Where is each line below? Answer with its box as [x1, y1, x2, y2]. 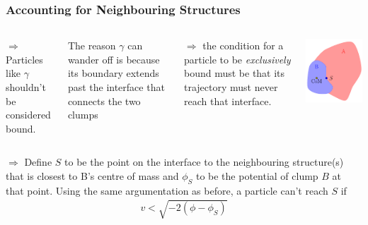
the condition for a [202, 38, 284, 53]
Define [24, 154, 52, 169]
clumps [67, 107, 98, 122]
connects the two [67, 93, 141, 108]
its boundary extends [67, 66, 159, 80]
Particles [6, 51, 43, 66]
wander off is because [67, 51, 160, 66]
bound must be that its [183, 66, 285, 80]
